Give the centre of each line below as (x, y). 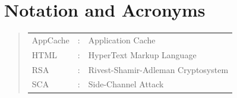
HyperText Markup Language (142, 54)
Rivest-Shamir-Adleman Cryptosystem (158, 69)
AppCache (50, 39)
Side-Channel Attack (126, 84)
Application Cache (122, 39)
